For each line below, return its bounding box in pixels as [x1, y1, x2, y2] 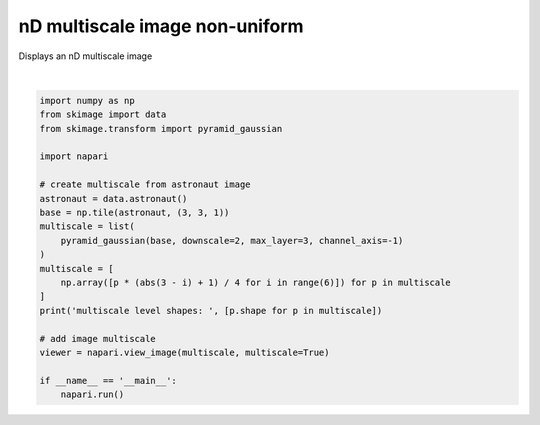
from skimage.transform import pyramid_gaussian [39, 123, 283, 134]
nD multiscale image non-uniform [18, 15, 304, 37]
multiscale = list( [39, 221, 135, 232]
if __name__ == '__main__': [39, 375, 177, 386]
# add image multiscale [39, 333, 157, 344]
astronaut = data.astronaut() [39, 193, 188, 204]
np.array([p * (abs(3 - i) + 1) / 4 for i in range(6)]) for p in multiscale [60, 277, 452, 288]
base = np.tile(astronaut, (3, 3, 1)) [39, 207, 230, 219]
